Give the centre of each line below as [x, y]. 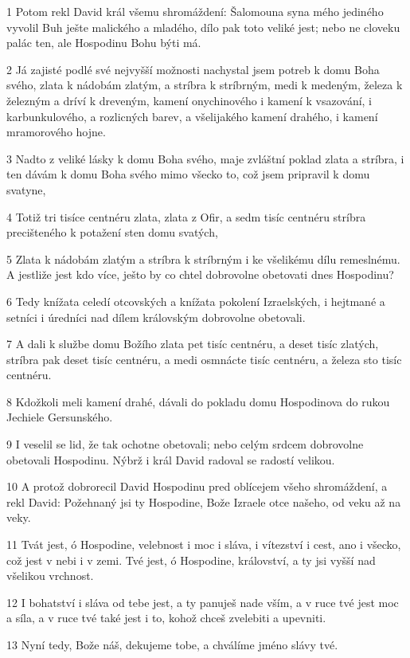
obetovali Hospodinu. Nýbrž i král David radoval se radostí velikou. [171, 459]
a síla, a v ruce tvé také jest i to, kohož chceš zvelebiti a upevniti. [166, 618]
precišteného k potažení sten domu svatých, [112, 232]
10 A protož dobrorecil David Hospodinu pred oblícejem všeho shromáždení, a [197, 486]
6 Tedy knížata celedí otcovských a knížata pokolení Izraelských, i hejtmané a [196, 301]
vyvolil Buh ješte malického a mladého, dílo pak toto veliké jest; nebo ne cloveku [203, 27]
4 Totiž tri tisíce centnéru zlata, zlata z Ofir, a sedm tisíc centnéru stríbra [186, 216]
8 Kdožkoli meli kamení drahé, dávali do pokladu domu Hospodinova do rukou [198, 401]
